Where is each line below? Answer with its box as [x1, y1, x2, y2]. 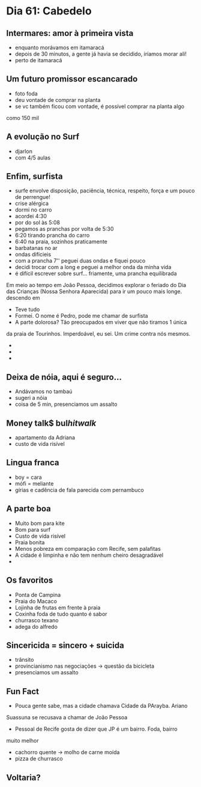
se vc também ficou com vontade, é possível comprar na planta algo [14, 102, 185, 110]
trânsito [14, 656, 34, 664]
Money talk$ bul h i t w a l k [6, 418, 97, 428]
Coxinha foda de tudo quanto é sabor [14, 610, 107, 617]
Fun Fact [6, 686, 39, 696]
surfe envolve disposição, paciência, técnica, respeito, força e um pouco [14, 187, 195, 194]
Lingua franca [6, 457, 59, 468]
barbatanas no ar [14, 245, 58, 252]
